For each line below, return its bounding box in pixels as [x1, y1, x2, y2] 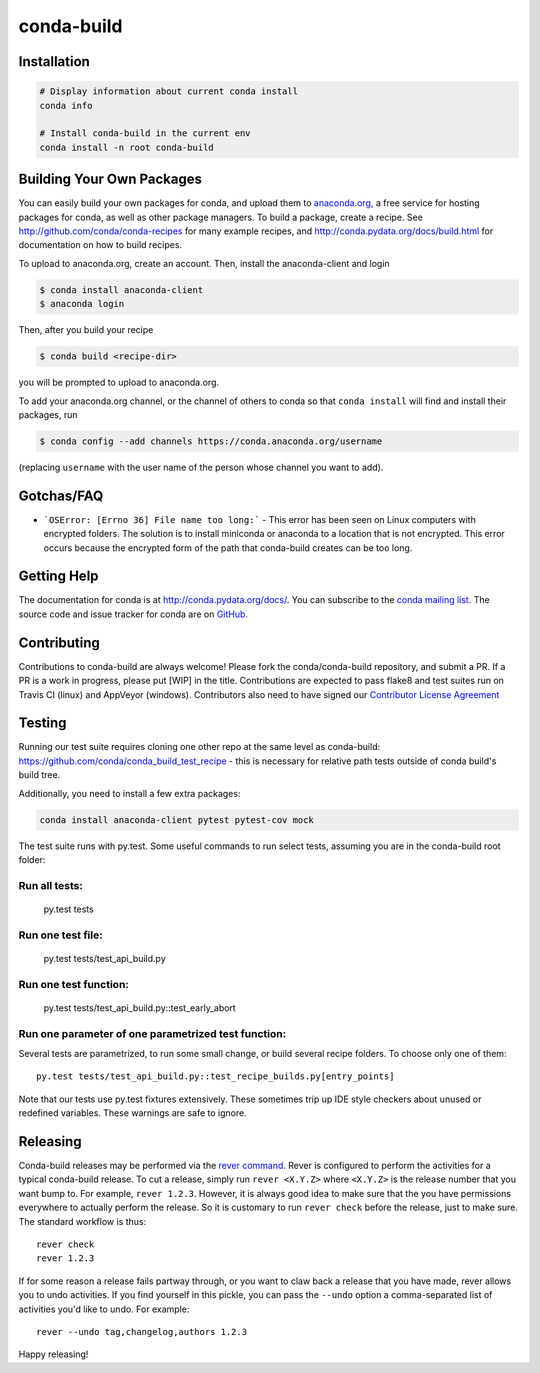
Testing [18, 715, 67, 732]
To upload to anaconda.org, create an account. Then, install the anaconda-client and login [18, 257, 390, 269]
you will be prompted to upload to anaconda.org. [18, 376, 220, 389]
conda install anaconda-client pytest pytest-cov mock [39, 814, 314, 825]
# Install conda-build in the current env [39, 128, 251, 139]
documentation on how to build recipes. [18, 239, 183, 251]
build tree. [18, 769, 61, 781]
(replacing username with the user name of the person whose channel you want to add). [18, 461, 384, 473]
